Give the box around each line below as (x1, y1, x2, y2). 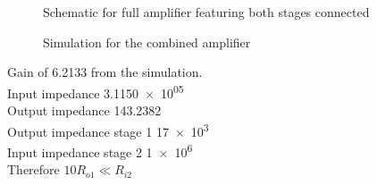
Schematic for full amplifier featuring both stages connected (43, 3, 370, 21)
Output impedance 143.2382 (7, 101, 162, 120)
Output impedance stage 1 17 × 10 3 (7, 119, 209, 140)
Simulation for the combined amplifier (43, 32, 251, 51)
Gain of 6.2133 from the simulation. (7, 63, 203, 81)
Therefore (7, 160, 60, 179)
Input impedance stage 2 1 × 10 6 (7, 139, 193, 161)
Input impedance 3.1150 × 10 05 (7, 80, 184, 102)
